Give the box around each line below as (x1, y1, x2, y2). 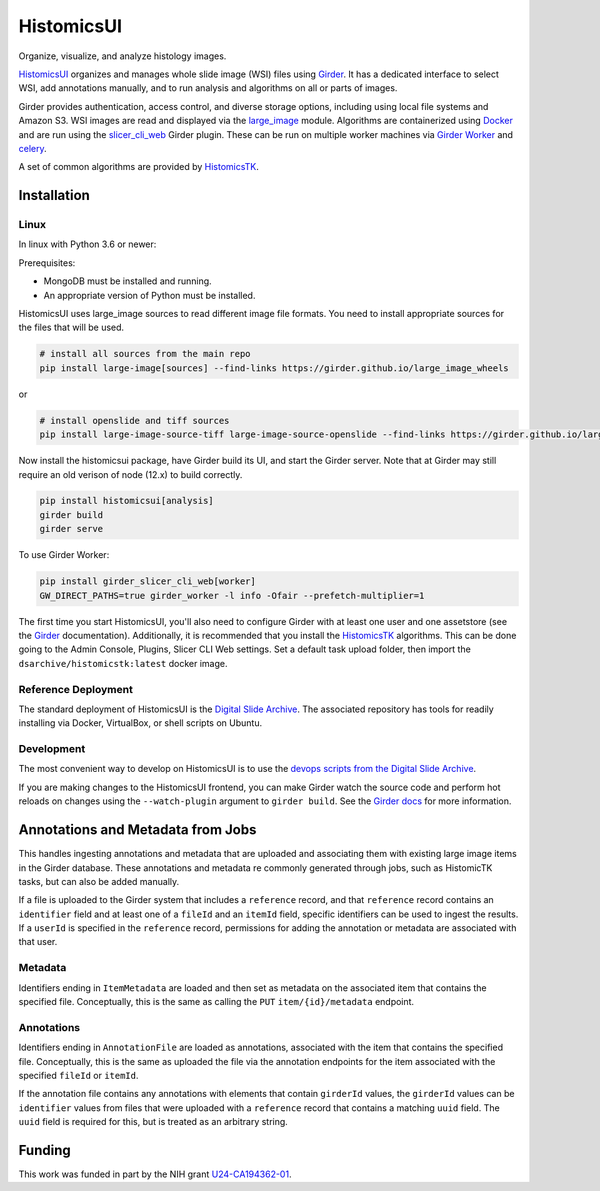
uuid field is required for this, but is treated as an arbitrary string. (18, 1116, 289, 1128)
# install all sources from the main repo (39, 348, 251, 360)
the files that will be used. (18, 321, 125, 334)
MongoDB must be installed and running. (43, 275, 212, 287)
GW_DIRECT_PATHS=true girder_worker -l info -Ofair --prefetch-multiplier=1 (39, 590, 425, 601)
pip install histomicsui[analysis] (39, 495, 214, 507)
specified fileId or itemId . (18, 1069, 139, 1081)
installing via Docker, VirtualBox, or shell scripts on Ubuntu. (18, 717, 263, 729)
